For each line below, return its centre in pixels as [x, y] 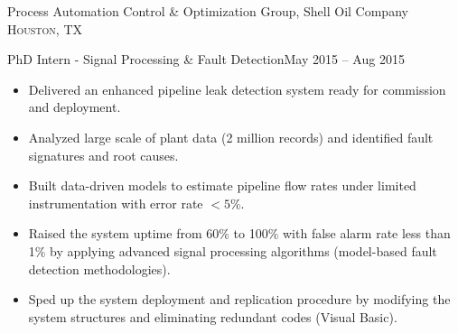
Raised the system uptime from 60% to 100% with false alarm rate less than [239, 233]
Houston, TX [45, 28]
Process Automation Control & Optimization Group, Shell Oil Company [208, 11]
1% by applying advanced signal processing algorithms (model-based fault [233, 250]
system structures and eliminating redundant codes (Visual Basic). [213, 316]
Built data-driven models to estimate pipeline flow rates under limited [222, 185]
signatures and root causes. [103, 155]
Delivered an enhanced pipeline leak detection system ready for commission [237, 89]
